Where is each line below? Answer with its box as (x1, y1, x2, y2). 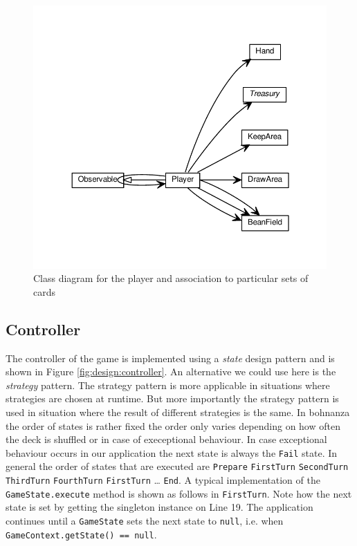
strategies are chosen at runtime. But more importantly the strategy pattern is (6, 391, 339, 406)
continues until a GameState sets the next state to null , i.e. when (6, 513, 284, 527)
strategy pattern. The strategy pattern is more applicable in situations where (6, 377, 330, 392)
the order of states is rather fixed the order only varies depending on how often (6, 418, 340, 433)
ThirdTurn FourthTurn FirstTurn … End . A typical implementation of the (6, 473, 320, 487)
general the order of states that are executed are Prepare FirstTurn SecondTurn (6, 459, 349, 473)
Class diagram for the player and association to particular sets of (33, 271, 309, 285)
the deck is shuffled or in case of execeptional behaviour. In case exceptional (6, 432, 327, 446)
